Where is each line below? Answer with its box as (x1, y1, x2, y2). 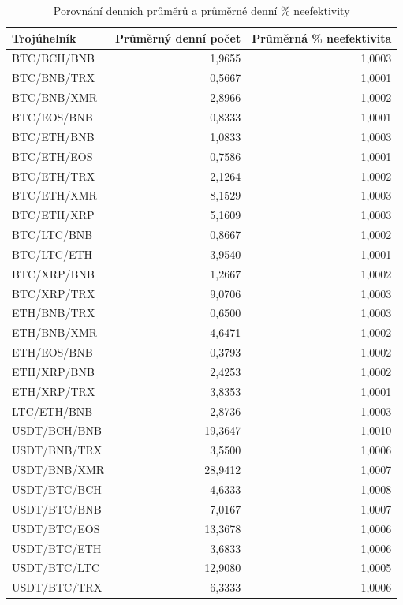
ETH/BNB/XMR (12, 324, 98, 341)
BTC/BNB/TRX (12, 69, 95, 86)
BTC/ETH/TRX (12, 167, 95, 184)
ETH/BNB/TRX (12, 304, 95, 321)
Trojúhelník (12, 29, 76, 46)
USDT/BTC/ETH (12, 540, 102, 556)
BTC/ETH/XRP (12, 207, 95, 223)
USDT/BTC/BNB (12, 500, 102, 517)
